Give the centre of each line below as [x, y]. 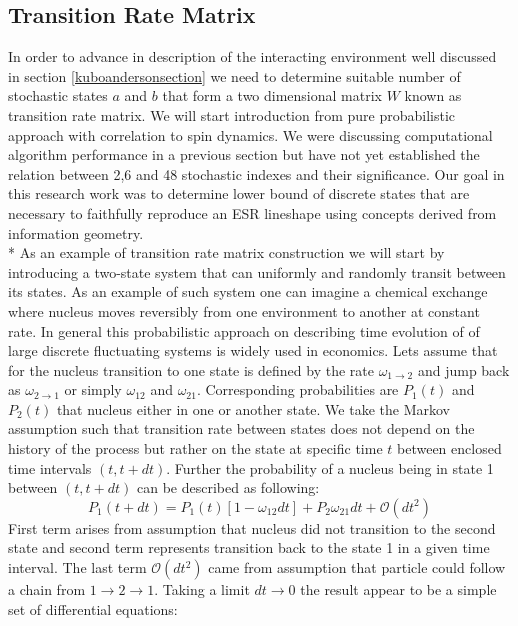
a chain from [47, 589]
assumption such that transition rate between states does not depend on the [241, 428]
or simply [93, 389]
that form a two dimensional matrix [272, 95]
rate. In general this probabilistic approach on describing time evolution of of [244, 330]
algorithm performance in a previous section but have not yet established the [244, 154]
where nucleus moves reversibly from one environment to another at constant [244, 310]
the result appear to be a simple [398, 589]
